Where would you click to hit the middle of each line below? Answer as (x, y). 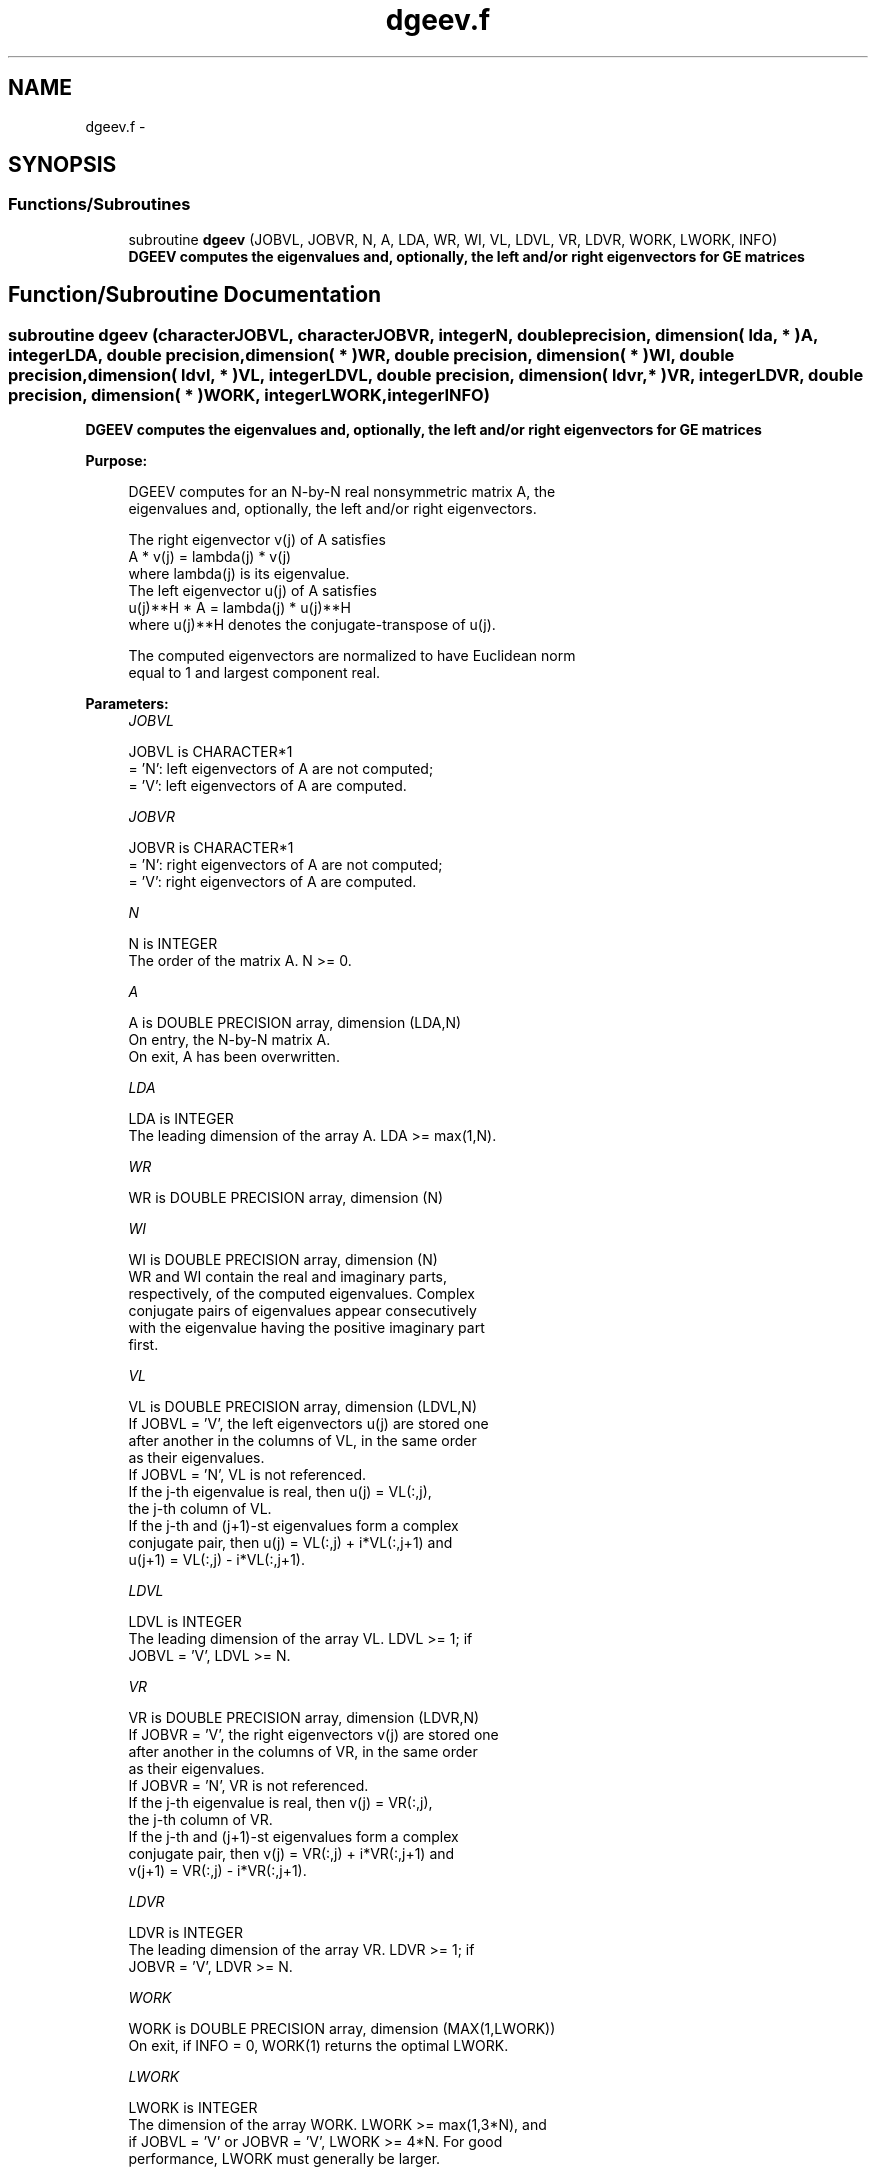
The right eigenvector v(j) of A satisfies (257, 540)
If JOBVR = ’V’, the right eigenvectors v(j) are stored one (313, 1735)
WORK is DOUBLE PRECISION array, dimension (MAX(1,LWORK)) (342, 2029)
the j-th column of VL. (200, 1509)
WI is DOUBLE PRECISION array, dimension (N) (283, 1260)
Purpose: (116, 461)
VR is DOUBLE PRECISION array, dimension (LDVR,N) (304, 1718)
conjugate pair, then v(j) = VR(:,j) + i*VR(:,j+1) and (291, 1854)
